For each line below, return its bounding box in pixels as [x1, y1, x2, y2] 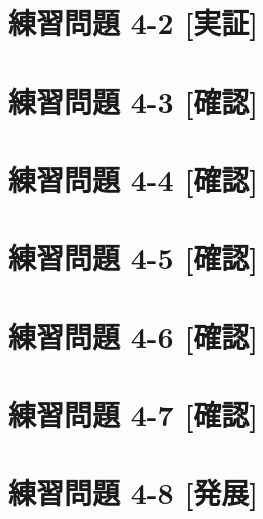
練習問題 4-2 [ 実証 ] [8, 2, 259, 43]
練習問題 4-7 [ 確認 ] [8, 394, 259, 435]
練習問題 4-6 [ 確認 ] [8, 315, 259, 356]
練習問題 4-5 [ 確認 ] [8, 237, 259, 278]
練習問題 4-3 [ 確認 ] [8, 80, 259, 121]
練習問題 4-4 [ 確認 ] [8, 158, 259, 199]
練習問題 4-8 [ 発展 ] [8, 472, 259, 513]
